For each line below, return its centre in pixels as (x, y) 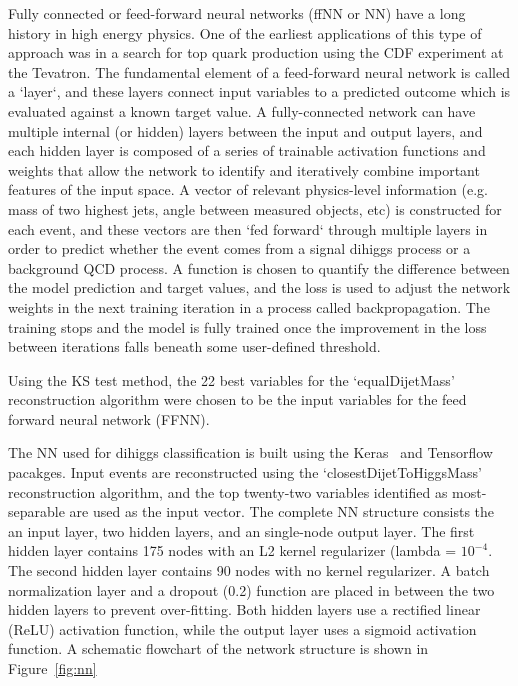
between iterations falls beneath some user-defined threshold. (194, 346)
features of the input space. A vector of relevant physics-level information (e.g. (248, 189)
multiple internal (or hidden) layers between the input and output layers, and (245, 130)
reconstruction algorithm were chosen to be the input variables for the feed (237, 399)
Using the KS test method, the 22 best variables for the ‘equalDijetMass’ (231, 379)
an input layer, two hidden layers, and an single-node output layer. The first (241, 530)
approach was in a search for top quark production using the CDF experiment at (256, 52)
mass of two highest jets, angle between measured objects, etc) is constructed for (255, 208)
